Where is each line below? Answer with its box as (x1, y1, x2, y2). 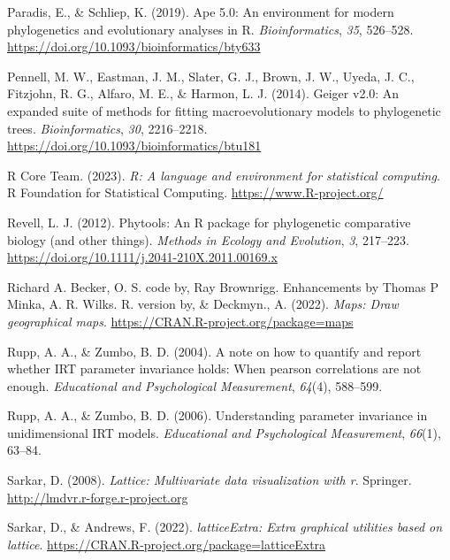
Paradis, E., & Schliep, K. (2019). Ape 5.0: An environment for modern (7, 3, 394, 20)
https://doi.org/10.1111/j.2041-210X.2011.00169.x (7, 248, 278, 266)
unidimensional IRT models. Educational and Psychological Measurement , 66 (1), (7, 423, 441, 441)
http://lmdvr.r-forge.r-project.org (7, 487, 188, 506)
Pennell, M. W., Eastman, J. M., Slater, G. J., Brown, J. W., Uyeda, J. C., (7, 66, 415, 85)
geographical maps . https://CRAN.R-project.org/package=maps (7, 311, 354, 330)
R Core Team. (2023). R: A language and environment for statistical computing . (7, 165, 440, 184)
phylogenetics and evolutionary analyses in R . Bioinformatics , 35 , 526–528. (7, 19, 414, 38)
